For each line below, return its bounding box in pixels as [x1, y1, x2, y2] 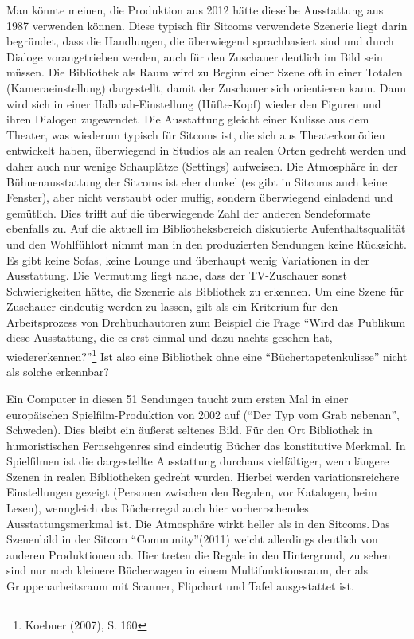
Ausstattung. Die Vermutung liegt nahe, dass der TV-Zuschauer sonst [6, 267, 347, 284]
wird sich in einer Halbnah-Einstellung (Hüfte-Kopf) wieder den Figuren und [6, 95, 381, 112]
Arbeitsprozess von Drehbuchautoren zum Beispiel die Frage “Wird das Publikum [6, 313, 406, 330]
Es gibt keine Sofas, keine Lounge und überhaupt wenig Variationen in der [6, 251, 370, 268]
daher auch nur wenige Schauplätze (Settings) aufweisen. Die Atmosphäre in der [6, 157, 398, 174]
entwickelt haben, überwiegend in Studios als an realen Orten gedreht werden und [6, 142, 407, 159]
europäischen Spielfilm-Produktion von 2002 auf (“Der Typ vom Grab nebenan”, [6, 406, 400, 422]
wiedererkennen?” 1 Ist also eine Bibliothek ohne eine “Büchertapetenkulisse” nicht [6, 346, 408, 364]
